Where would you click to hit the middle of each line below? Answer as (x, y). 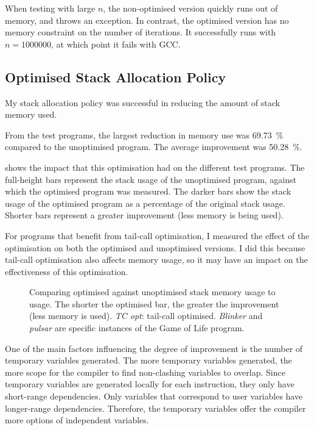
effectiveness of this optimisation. (67, 271)
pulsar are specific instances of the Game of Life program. (137, 328)
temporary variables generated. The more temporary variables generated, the (148, 360)
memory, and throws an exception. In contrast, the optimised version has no (147, 20)
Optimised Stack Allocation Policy (116, 77)
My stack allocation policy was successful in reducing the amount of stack (142, 102)
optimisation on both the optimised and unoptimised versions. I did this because (155, 247)
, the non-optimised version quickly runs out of (190, 8)
